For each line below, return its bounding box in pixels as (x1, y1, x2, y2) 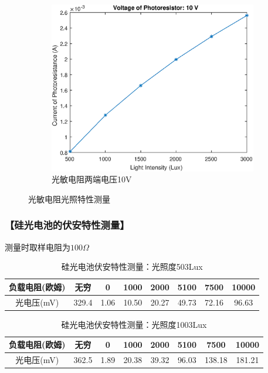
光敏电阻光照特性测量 (28, 192, 110, 205)
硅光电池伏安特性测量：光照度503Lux (61, 260, 203, 273)
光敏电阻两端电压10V (52, 173, 132, 185)
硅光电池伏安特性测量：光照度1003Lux (61, 318, 207, 330)
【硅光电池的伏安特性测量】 (5, 218, 130, 232)
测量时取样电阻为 (5, 240, 70, 253)
